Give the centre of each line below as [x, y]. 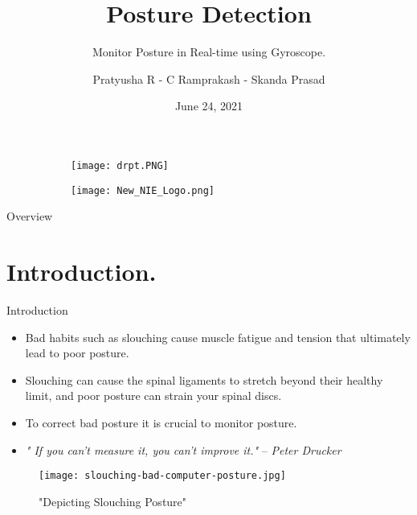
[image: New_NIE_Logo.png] [143, 190]
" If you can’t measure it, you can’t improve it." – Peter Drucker [183, 449]
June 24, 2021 [209, 106]
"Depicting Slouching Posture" [113, 501]
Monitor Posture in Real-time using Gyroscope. [209, 52]
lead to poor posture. [77, 353]
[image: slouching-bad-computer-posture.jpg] [162, 476]
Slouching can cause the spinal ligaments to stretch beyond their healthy [204, 379]
